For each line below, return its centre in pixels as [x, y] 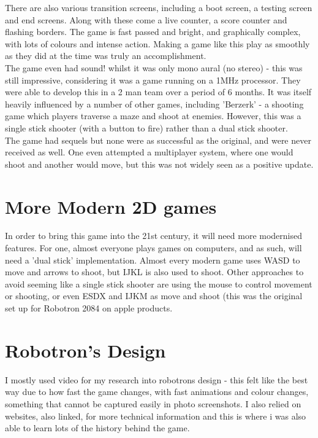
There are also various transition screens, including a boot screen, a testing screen [159, 7]
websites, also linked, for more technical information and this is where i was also [156, 416]
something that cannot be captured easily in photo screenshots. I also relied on [153, 403]
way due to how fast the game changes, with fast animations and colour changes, [157, 392]
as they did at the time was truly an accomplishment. [106, 56]
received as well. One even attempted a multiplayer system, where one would [149, 152]
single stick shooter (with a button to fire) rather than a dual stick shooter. [146, 127]
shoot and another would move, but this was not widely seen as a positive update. [159, 164]
